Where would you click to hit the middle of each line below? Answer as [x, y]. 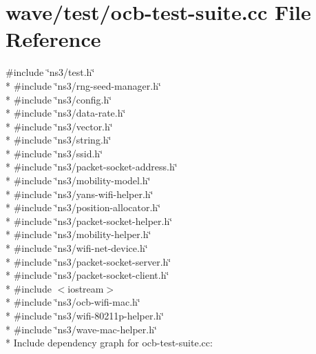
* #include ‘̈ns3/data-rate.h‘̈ [66, 113]
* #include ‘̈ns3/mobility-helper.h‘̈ [78, 234]
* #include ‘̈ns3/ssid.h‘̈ [54, 153]
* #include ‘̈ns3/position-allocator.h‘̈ [83, 207]
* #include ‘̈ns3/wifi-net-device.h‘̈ [77, 248]
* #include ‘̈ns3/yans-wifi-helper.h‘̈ [80, 194]
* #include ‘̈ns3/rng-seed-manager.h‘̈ [83, 85]
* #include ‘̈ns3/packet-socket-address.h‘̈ [92, 167]
